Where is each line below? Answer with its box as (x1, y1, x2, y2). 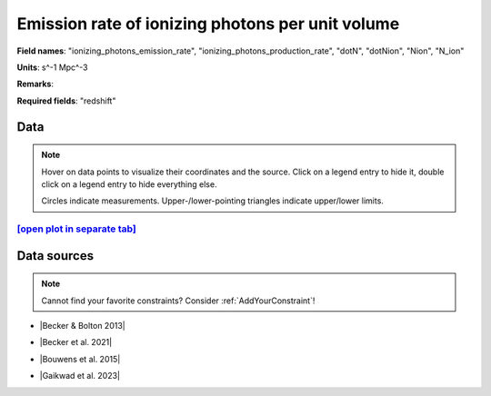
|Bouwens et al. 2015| (39, 353, 121, 364)
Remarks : (16, 78, 55, 90)
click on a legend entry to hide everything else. (41, 178, 217, 190)
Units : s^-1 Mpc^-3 (16, 62, 88, 73)
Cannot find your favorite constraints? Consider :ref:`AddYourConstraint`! (41, 295, 316, 306)
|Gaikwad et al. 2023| (39, 371, 120, 381)
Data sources (16, 248, 95, 263)
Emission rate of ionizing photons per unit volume (16, 14, 400, 34)
